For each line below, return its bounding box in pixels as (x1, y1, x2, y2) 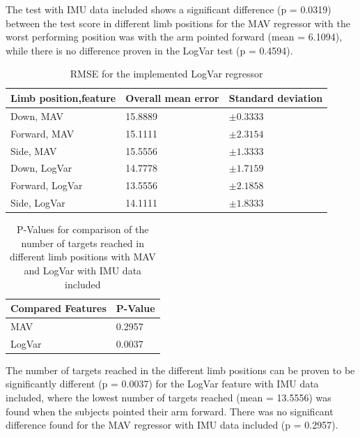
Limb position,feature (10, 90, 116, 105)
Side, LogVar (10, 195, 65, 210)
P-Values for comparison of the (17, 222, 149, 237)
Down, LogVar (10, 161, 72, 175)
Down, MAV (10, 108, 64, 123)
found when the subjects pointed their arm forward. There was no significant (6, 403, 334, 418)
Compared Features (10, 301, 107, 316)
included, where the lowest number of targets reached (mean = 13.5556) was (6, 390, 331, 405)
